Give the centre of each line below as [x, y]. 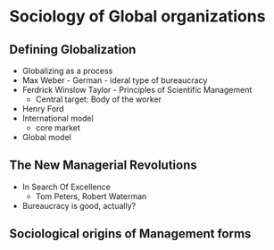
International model [58, 118]
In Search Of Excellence [66, 187]
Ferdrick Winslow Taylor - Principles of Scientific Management [137, 90]
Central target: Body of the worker [99, 99]
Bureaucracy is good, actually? [79, 205]
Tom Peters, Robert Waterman [91, 196]
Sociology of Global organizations [137, 17]
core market [58, 128]
